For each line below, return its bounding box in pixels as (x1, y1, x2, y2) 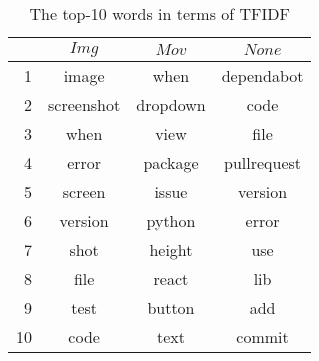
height (149, 238, 193, 261)
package (143, 151, 199, 174)
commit (236, 325, 289, 348)
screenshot (48, 93, 121, 116)
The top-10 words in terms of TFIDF (29, 2, 290, 25)
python (146, 209, 196, 232)
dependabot (221, 64, 304, 87)
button (147, 296, 195, 319)
